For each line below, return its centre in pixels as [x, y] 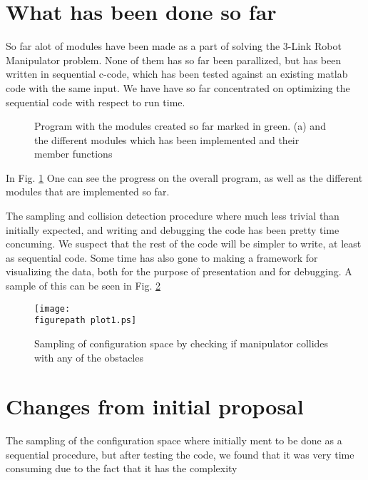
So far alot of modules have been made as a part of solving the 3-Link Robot [174, 46]
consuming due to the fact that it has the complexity [122, 468]
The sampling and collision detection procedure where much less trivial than [173, 216]
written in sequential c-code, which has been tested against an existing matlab [177, 74]
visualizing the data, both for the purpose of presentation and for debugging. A [179, 271]
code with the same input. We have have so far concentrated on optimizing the [178, 87]
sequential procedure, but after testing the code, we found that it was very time [180, 454]
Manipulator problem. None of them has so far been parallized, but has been [174, 60]
